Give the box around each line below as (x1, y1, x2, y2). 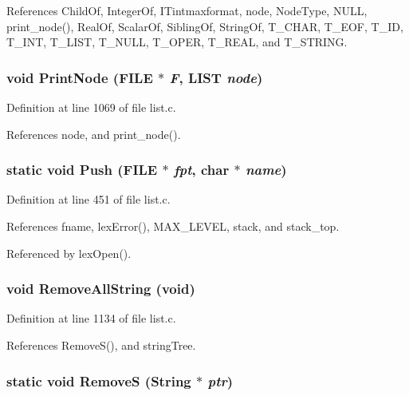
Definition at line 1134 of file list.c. (6, 310, 176, 327)
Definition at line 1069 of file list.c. (6, 99, 176, 115)
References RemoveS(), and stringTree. (6, 337, 196, 353)
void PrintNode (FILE (6, 67, 153, 87)
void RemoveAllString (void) (6, 279, 195, 299)
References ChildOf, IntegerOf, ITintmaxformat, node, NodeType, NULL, (6, 2, 368, 18)
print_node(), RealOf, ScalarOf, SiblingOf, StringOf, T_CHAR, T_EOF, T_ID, (6, 18, 403, 34)
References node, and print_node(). (6, 125, 181, 142)
